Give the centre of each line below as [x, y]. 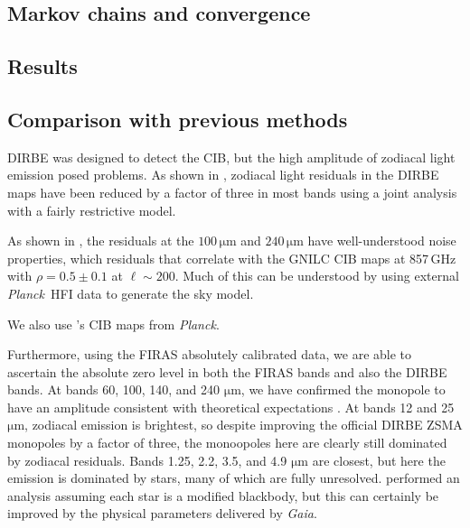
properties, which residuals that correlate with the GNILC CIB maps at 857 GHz [232, 258]
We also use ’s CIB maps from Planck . [113, 324]
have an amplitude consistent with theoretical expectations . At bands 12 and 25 [231, 407]
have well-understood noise [382, 241]
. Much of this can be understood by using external [317, 276]
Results [42, 66]
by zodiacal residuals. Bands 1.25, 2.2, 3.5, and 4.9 [147, 460]
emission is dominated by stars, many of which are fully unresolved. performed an [234, 478]
